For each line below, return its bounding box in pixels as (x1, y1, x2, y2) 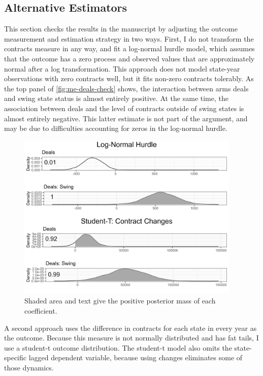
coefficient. (24, 305, 57, 316)
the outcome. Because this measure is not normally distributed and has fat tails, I (4, 332, 259, 343)
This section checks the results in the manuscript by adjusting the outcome (4, 23, 238, 34)
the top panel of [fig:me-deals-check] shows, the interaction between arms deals (4, 83, 249, 93)
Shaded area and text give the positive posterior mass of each (24, 295, 216, 306)
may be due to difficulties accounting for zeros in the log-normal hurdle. (4, 123, 227, 133)
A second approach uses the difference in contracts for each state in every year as (4, 322, 257, 333)
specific (4, 352, 27, 363)
